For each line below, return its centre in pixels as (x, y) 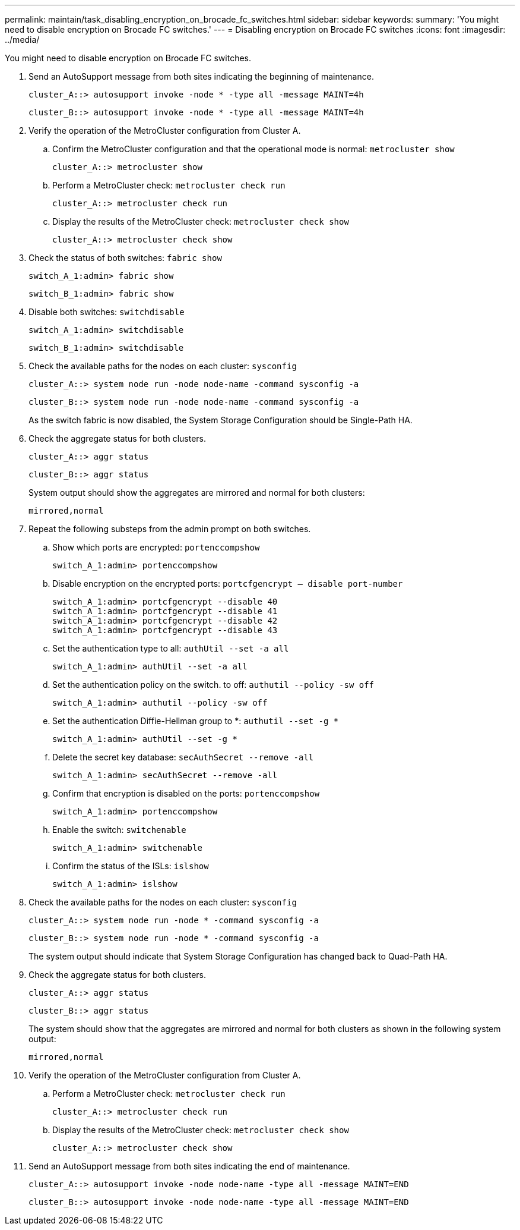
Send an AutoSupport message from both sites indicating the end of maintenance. (189, 1166)
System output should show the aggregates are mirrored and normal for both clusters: (197, 493)
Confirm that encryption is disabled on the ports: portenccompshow (186, 793)
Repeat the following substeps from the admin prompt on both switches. (170, 529)
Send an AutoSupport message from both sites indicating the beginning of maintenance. (201, 76)
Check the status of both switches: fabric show (125, 258)
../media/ (22, 40)
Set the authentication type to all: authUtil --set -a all (171, 648)
